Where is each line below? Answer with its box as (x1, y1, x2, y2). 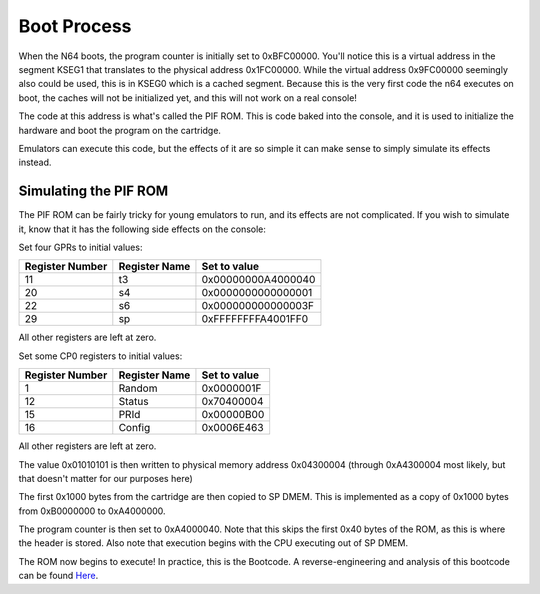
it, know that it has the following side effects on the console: (18, 223, 267, 235)
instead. (18, 156, 52, 169)
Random (118, 381, 158, 395)
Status (118, 395, 149, 409)
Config (118, 421, 151, 435)
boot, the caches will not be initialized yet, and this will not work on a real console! (18, 91, 357, 104)
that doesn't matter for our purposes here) (18, 472, 194, 484)
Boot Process (18, 15, 132, 37)
